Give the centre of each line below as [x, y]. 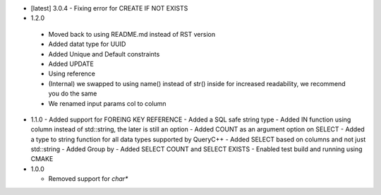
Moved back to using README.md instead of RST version [132, 34]
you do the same [73, 94]
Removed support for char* [88, 179]
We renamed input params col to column [107, 103]
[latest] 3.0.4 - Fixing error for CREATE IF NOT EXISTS [109, 8]
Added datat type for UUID [87, 44]
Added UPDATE [71, 64]
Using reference [72, 73]
